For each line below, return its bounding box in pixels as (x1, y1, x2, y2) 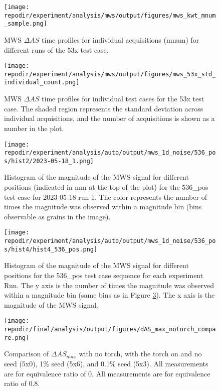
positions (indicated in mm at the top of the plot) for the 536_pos (4, 182, 208, 192)
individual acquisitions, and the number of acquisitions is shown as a (4, 113, 215, 123)
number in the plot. (4, 122, 64, 133)
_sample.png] (4, 20, 47, 28)
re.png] (4, 334, 30, 341)
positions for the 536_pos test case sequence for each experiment (4, 270, 203, 280)
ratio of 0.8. (4, 378, 40, 388)
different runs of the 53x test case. (4, 44, 109, 55)
